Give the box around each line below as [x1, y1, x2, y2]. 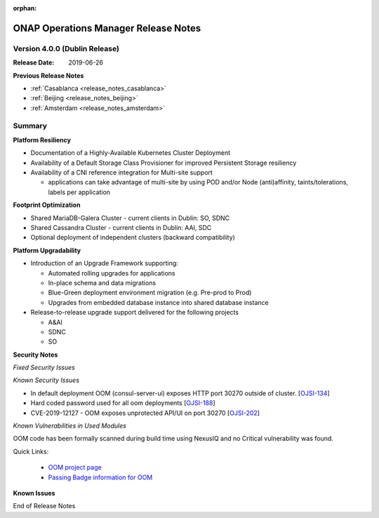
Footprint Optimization [13, 200, 81, 210]
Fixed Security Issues [13, 363, 75, 372]
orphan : [13, 4, 37, 12]
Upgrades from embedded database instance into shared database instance [48, 298, 270, 306]
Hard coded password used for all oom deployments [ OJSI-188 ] [30, 399, 215, 407]
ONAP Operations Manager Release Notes [13, 22, 201, 34]
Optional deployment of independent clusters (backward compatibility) [30, 233, 235, 242]
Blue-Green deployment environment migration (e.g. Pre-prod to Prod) [48, 288, 252, 297]
